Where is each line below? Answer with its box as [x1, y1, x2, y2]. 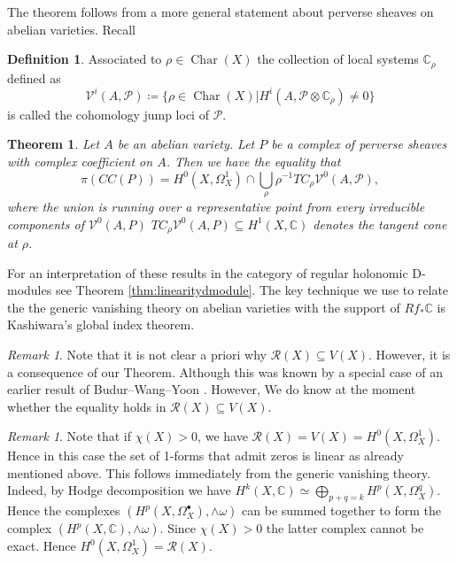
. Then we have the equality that [166, 151, 341, 170]
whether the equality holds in [7, 397, 167, 415]
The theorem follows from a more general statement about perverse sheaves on [7, 3, 434, 20]
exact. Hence [7, 537, 76, 555]
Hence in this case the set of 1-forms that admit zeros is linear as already [7, 446, 404, 465]
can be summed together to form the [242, 501, 441, 520]
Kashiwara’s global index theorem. [7, 315, 195, 334]
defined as [7, 68, 61, 87]
